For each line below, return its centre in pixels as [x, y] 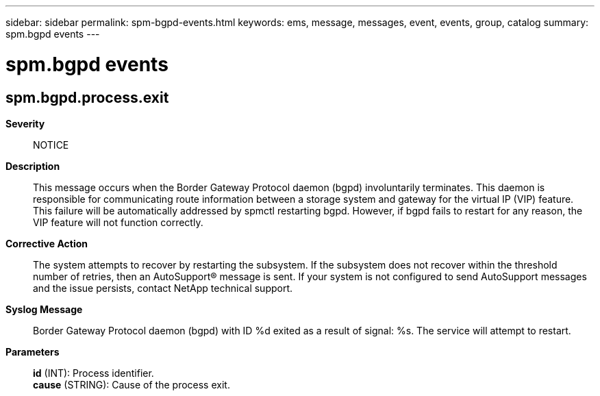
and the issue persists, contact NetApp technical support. [163, 288]
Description [33, 166]
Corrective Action [47, 243]
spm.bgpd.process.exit [87, 97]
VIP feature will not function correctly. [118, 222]
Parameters [33, 351]
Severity [25, 123]
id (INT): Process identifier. [93, 373]
